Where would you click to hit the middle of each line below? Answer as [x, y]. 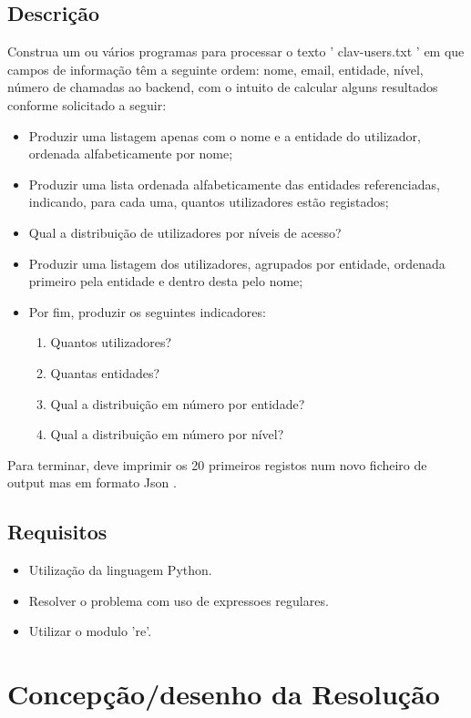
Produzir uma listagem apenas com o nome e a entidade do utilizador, [225, 135]
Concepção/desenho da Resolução [224, 694]
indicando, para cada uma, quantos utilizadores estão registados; [209, 202]
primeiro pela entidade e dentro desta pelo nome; [166, 281]
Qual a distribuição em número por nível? [167, 434]
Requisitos [57, 532]
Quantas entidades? [105, 372]
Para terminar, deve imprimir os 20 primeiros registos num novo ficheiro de [217, 464]
